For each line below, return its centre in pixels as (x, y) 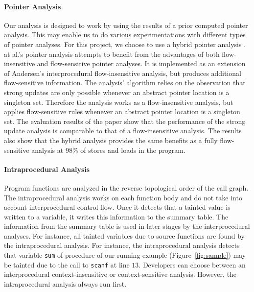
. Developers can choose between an (192, 264)
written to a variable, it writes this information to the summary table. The (116, 216)
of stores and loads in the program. (133, 150)
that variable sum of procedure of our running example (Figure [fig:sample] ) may (125, 255)
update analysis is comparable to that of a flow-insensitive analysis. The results (123, 131)
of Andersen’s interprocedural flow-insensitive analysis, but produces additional (123, 73)
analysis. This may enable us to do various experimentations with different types (125, 35)
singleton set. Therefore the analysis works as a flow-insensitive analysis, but (119, 102)
